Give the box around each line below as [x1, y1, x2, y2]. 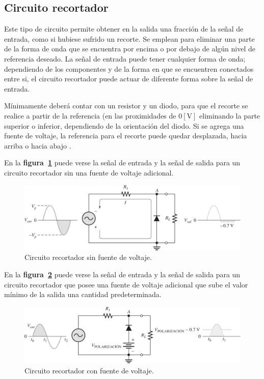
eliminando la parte [199, 110, 260, 121]
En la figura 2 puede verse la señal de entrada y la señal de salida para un [4, 269, 241, 280]
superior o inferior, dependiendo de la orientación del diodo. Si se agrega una [4, 120, 244, 131]
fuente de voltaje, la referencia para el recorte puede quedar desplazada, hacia [4, 130, 247, 141]
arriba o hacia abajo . [4, 140, 71, 151]
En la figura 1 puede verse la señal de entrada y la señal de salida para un [4, 157, 241, 168]
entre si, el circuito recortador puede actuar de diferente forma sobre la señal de [4, 73, 253, 84]
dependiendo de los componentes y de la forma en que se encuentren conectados [4, 63, 254, 74]
